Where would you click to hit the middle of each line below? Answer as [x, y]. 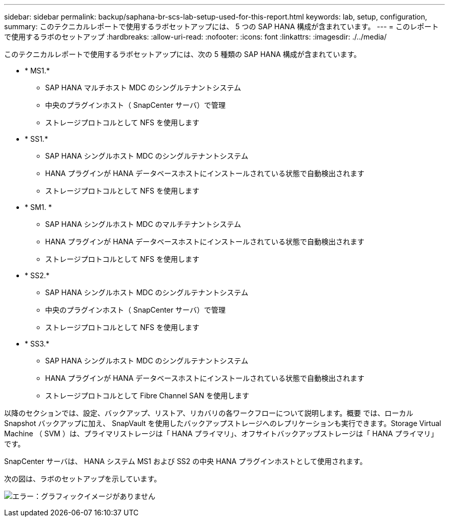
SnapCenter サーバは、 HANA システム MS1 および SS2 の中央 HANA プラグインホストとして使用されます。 [186, 461]
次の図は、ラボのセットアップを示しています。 [83, 479]
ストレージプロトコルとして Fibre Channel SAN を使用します [147, 395]
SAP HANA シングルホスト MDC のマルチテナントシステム [143, 224]
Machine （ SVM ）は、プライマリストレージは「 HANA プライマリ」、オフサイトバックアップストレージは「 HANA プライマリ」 [221, 433]
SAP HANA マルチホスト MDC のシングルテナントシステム [143, 88]
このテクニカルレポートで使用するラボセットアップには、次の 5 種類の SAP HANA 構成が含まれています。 [183, 54]
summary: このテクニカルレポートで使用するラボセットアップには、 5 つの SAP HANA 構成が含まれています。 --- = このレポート [221, 26]
